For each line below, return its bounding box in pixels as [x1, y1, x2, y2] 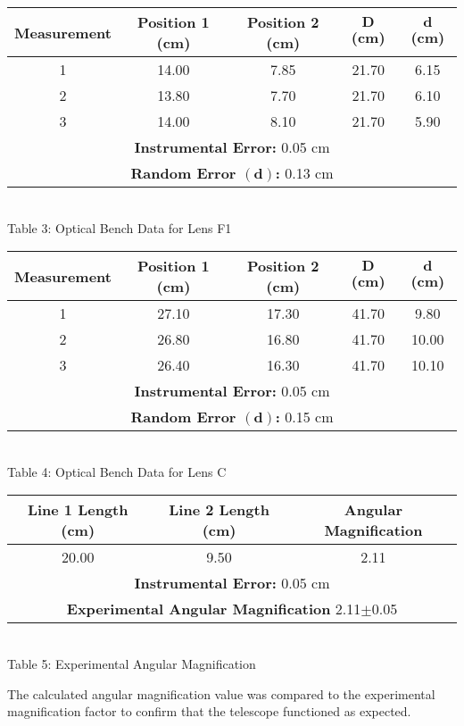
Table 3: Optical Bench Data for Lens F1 [7, 218, 232, 237]
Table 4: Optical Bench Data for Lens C [7, 462, 227, 480]
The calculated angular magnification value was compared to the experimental [7, 684, 435, 703]
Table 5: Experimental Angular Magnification [7, 654, 256, 672]
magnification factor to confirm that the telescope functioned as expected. [7, 702, 411, 721]
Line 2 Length [169, 499, 269, 521]
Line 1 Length [27, 499, 128, 521]
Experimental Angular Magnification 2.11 [66, 598, 361, 620]
